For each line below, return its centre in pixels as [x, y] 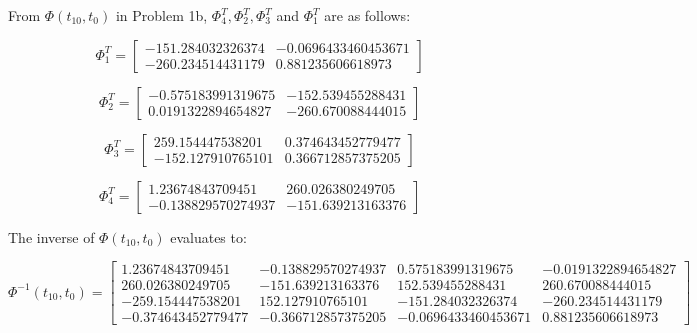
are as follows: [367, 15]
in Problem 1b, [161, 15]
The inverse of [51, 236]
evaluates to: [208, 236]
